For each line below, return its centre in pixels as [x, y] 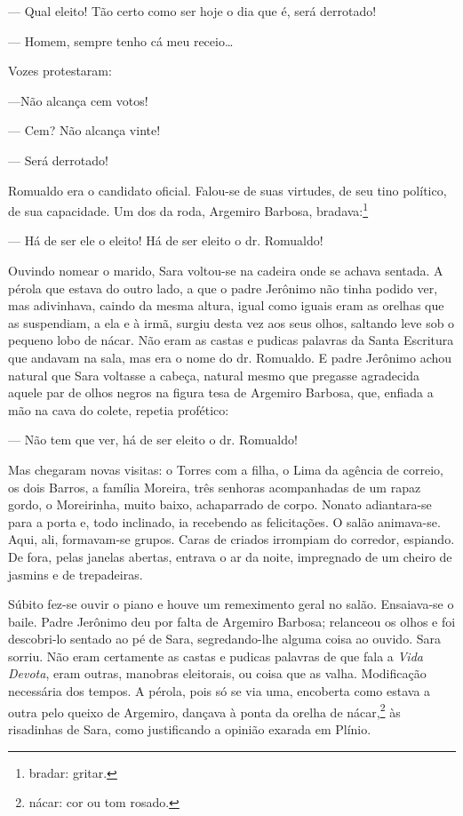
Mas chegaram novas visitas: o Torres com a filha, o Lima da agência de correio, [226, 469]
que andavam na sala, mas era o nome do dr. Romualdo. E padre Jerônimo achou [230, 357]
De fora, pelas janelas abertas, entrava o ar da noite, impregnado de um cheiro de [230, 556]
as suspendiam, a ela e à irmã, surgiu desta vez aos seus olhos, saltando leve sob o [231, 322]
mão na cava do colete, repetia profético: [119, 409]
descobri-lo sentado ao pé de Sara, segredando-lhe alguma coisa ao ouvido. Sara [224, 639]
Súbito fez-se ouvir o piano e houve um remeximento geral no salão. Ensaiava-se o [231, 604]
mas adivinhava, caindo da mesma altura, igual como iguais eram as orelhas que [226, 305]
